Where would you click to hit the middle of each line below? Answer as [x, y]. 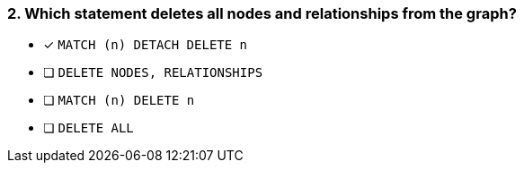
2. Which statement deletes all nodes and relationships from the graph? [262, 13]
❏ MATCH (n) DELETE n [119, 100]
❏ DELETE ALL [89, 128]
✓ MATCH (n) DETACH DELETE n [146, 45]
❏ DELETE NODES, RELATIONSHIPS [153, 72]
